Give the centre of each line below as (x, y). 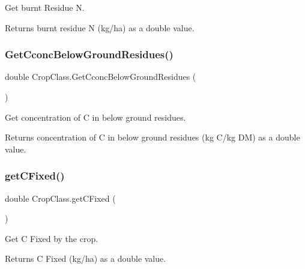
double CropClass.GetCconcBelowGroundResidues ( (101, 77)
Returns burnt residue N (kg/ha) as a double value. (100, 27)
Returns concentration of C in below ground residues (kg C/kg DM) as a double (152, 137)
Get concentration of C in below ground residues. (95, 117)
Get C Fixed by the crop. (52, 238)
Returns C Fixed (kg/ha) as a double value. (86, 258)
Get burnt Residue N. (45, 7)
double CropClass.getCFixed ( (60, 198)
